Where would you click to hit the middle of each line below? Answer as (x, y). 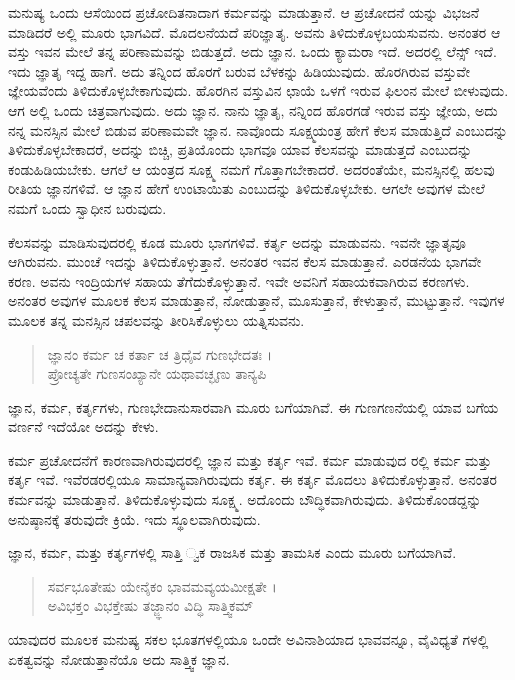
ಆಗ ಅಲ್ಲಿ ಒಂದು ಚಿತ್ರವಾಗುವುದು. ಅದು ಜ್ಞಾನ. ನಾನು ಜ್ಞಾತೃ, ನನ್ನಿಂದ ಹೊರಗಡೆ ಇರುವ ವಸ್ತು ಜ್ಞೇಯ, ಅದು (253, 109)
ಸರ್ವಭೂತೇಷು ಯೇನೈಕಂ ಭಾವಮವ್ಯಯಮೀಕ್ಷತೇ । (162, 585)
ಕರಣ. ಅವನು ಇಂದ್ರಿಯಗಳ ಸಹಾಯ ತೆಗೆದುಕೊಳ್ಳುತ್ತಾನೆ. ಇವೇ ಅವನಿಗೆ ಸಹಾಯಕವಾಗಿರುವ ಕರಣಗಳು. (239, 280)
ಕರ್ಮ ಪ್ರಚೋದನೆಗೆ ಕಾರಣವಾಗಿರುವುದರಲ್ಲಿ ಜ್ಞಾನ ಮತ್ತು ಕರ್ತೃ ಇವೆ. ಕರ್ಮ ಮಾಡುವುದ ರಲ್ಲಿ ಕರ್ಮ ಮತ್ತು (250, 459)
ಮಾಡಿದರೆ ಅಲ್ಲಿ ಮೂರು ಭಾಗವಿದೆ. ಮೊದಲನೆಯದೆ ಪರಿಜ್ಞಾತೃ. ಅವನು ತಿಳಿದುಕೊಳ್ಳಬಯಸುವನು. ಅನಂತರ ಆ (254, 31)
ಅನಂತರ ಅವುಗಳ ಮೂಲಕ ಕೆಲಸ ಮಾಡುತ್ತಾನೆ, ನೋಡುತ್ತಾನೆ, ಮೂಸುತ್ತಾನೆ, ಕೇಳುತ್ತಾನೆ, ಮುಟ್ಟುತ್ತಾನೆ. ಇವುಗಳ (256, 300)
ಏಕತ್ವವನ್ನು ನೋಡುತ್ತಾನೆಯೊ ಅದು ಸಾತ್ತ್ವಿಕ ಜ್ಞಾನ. (119, 658)
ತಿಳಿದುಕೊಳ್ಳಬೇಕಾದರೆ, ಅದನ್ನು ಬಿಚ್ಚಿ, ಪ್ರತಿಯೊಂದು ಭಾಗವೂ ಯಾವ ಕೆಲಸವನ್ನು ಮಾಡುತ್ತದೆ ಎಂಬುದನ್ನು (240, 149)
